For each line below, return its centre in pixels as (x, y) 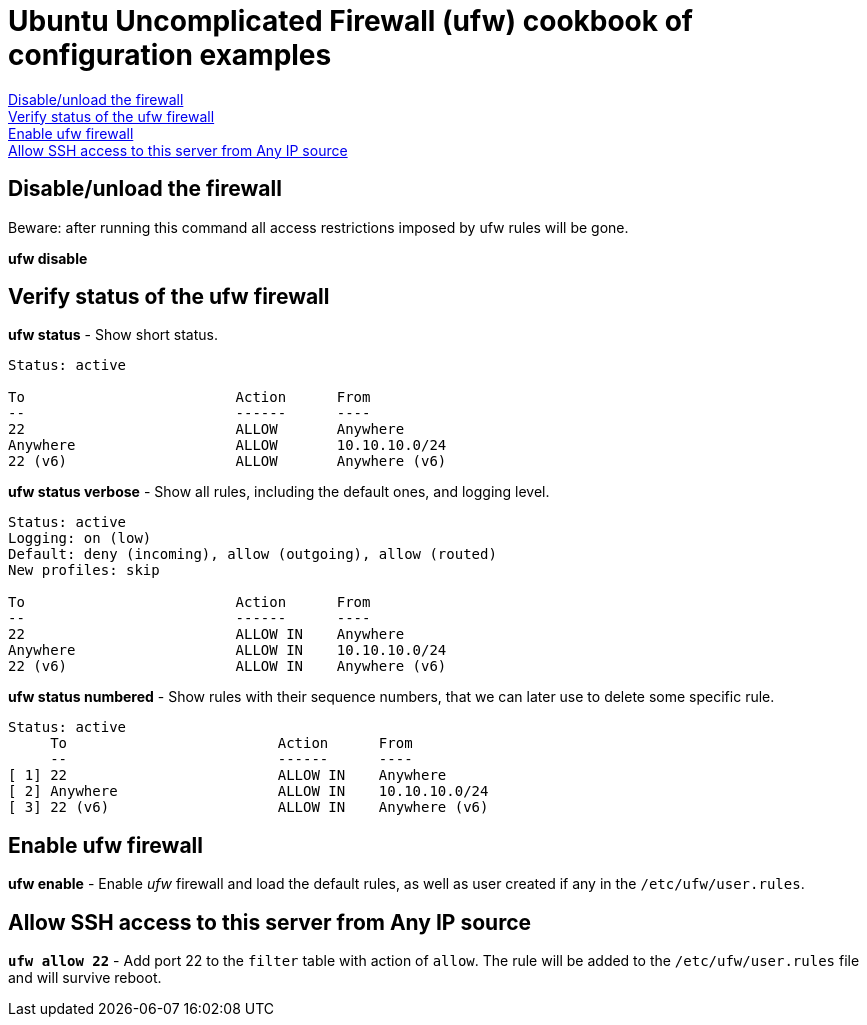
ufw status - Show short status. (113, 335)
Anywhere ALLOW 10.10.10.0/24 (227, 445)
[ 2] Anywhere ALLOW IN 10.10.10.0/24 (248, 791)
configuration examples (170, 55)
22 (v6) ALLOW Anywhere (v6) (227, 461)
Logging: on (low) (80, 538)
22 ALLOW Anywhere (206, 429)
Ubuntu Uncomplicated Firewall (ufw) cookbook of (350, 21)
